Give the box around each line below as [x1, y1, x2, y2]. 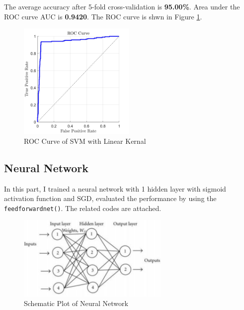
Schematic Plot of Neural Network [24, 298, 128, 309]
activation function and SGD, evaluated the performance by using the [4, 193, 217, 204]
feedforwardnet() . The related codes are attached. [4, 203, 162, 213]
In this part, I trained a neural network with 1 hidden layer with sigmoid [4, 183, 226, 194]
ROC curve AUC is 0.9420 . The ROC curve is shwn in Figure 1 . [4, 11, 202, 21]
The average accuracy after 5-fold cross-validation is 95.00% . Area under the [4, 1, 240, 11]
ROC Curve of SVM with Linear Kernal [24, 135, 146, 146]
